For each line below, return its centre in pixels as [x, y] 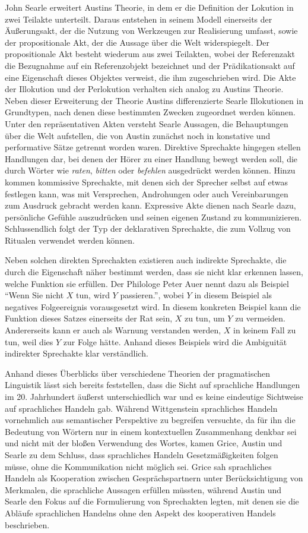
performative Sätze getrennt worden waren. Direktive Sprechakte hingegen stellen [153, 147]
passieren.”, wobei [152, 295]
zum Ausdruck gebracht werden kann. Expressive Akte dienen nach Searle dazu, [150, 205]
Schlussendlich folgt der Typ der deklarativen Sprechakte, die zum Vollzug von [148, 228]
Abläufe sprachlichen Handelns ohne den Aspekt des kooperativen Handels [140, 512]
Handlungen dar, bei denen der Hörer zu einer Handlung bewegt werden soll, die [151, 158]
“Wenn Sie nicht [34, 295]
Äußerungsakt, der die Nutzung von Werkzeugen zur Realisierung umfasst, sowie [151, 31]
